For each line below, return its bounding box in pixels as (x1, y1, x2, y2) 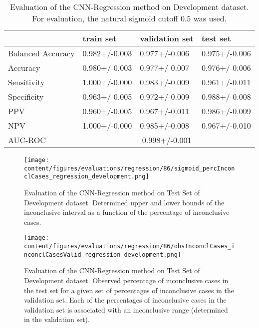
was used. (193, 12, 227, 24)
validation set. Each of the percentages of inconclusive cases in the (24, 295, 227, 305)
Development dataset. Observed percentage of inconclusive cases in (24, 275, 229, 285)
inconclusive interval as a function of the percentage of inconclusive (24, 207, 230, 217)
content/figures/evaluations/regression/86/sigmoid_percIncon (24, 164, 235, 172)
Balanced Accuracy (8, 47, 75, 59)
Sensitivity (8, 76, 45, 88)
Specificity (8, 91, 44, 102)
